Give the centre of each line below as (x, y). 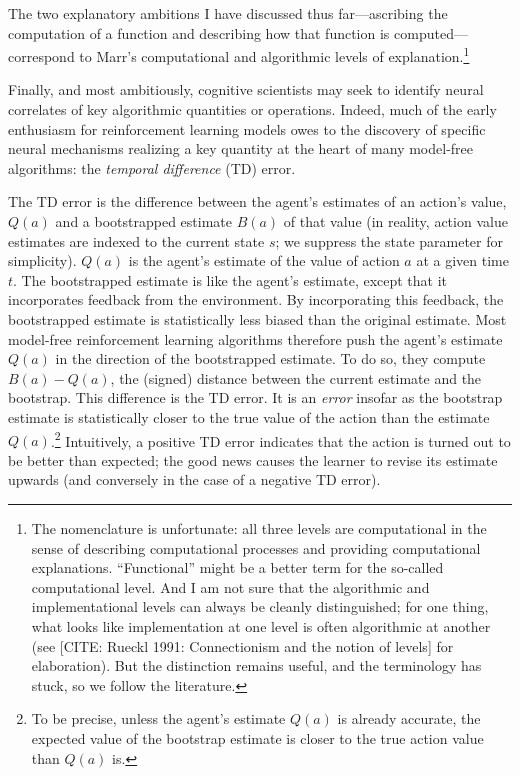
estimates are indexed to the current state (136, 240)
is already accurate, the (409, 718)
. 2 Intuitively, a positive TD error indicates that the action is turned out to (280, 439)
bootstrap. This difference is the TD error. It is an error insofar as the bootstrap (255, 397)
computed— (431, 32)
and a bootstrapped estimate (143, 221)
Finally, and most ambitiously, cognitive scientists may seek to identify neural (246, 89)
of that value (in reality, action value (395, 221)
